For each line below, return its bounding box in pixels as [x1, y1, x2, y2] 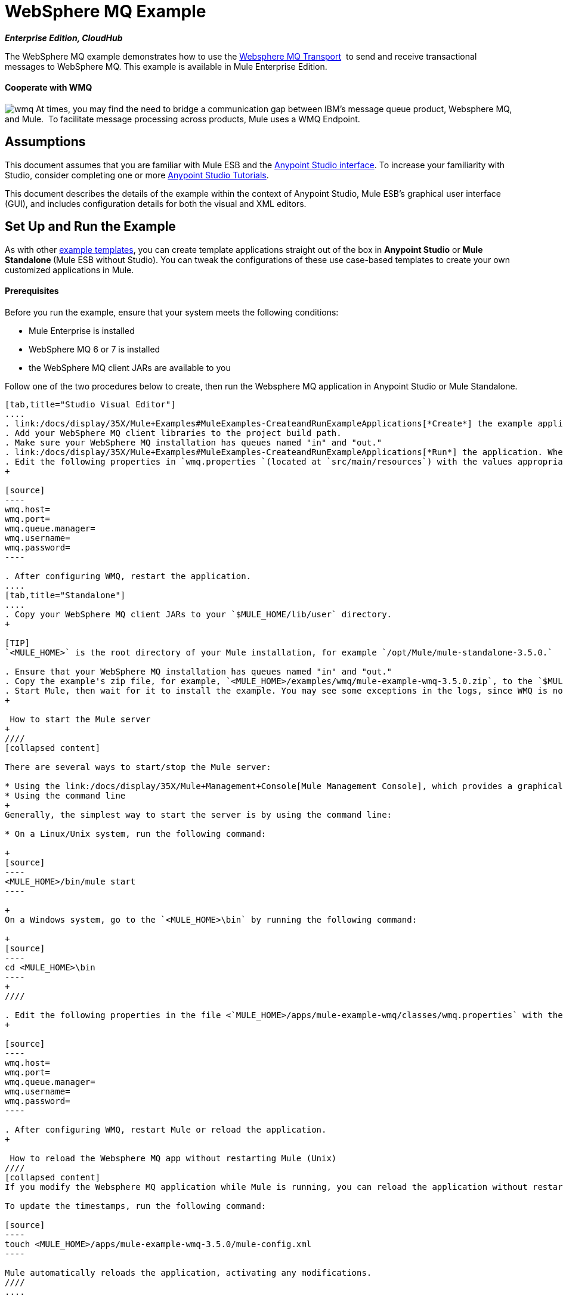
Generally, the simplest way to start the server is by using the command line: [5, 809, 392, 819]
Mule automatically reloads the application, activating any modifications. [5, 1267, 372, 1278]
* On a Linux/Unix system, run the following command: [5, 828, 267, 839]
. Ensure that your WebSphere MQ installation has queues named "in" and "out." [5, 666, 392, 676]
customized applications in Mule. [5, 264, 134, 275]
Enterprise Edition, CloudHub [5, 32, 123, 43]
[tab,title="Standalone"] [5, 590, 126, 600]
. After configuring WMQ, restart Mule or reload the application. [5, 1124, 327, 1134]
